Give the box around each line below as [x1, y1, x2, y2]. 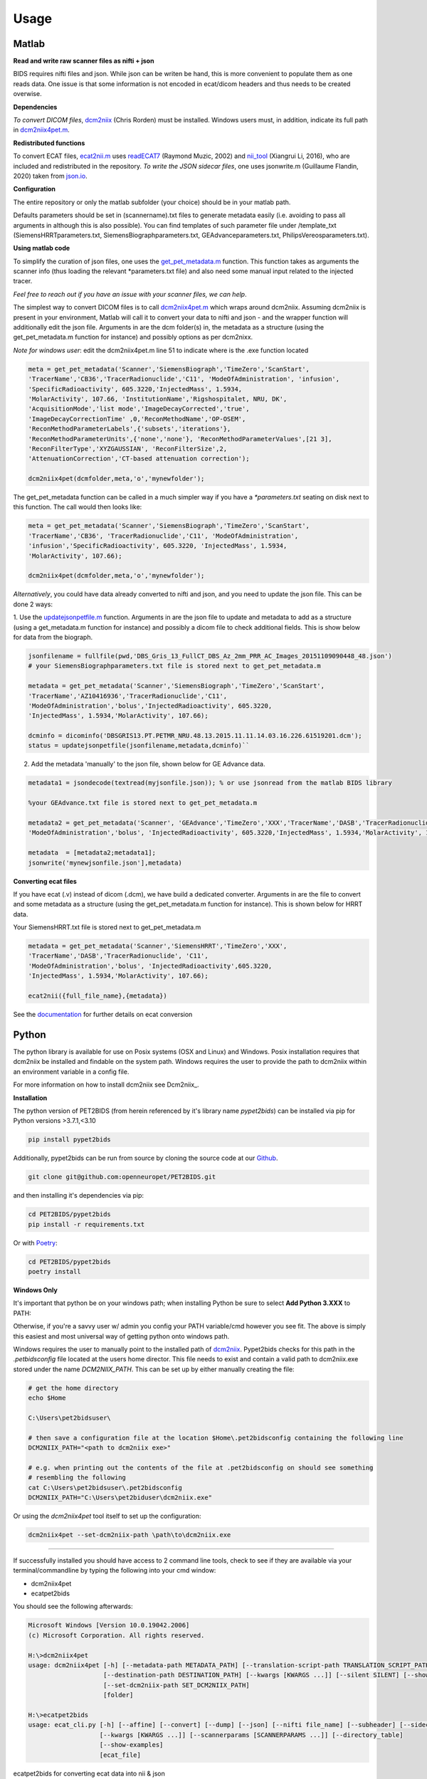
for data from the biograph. [13, 633, 93, 641]
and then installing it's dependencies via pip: [13, 1191, 144, 1200]
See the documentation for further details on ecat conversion [13, 1010, 193, 1019]
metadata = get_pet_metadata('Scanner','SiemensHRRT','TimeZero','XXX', [28, 942, 288, 950]
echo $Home [28, 1394, 66, 1402]
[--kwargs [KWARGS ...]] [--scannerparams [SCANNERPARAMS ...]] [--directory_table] [99, 1731, 404, 1739]
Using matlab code [13, 244, 70, 253]
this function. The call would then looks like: [13, 502, 142, 512]
